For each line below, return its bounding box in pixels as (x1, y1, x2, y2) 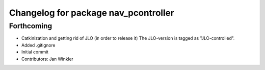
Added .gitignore (21, 42, 55, 48)
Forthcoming (9, 22, 53, 30)
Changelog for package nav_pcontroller (9, 7, 174, 18)
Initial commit (21, 49, 49, 55)
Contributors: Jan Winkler (21, 56, 74, 62)
